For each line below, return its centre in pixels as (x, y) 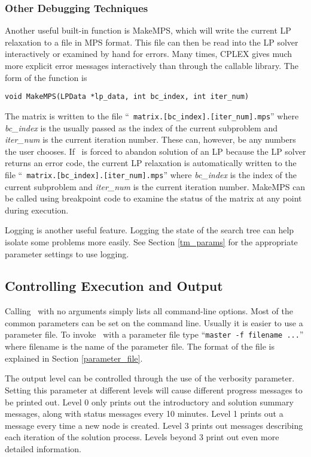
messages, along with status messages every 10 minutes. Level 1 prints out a (144, 414)
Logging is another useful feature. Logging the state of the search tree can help (150, 230)
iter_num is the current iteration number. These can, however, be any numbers (150, 139)
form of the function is (46, 77)
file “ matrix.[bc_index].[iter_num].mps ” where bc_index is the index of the (151, 174)
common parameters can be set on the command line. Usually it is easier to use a (154, 322)
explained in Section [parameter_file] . (74, 358)
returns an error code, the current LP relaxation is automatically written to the (151, 163)
